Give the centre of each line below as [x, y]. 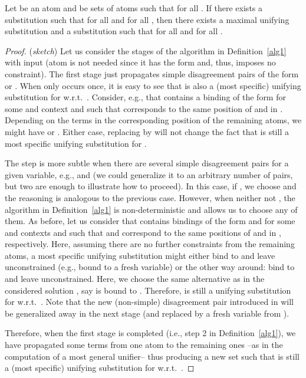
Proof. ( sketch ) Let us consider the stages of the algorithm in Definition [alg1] [146, 50]
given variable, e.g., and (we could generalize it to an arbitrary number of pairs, [149, 174]
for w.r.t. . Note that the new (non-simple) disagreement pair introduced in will [149, 302]
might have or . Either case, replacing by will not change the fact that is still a [147, 131]
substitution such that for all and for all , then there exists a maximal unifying [147, 19]
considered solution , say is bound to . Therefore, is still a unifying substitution [148, 290]
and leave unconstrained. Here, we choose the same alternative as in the [135, 279]
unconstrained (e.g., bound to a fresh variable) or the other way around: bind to [150, 267]
